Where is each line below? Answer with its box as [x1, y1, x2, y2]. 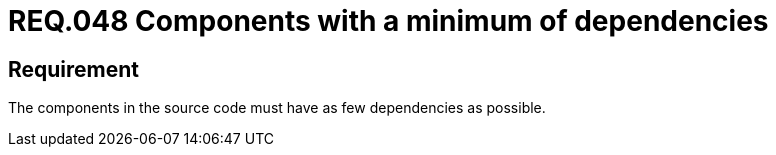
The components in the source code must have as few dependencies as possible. [8, 99, 546, 117]
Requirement [8, 56, 140, 82]
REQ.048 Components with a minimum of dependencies [8, 4, 769, 38]
